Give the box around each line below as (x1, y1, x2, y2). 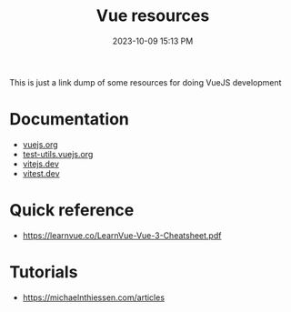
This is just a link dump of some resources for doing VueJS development (9, 76, 282, 87)
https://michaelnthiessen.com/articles (22, 292, 166, 303)
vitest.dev (22, 167, 60, 178)
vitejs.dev (22, 158, 59, 169)
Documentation (9, 109, 130, 130)
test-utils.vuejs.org (22, 148, 94, 159)
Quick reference (9, 200, 135, 221)
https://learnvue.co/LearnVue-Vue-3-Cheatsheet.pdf (22, 229, 222, 241)
